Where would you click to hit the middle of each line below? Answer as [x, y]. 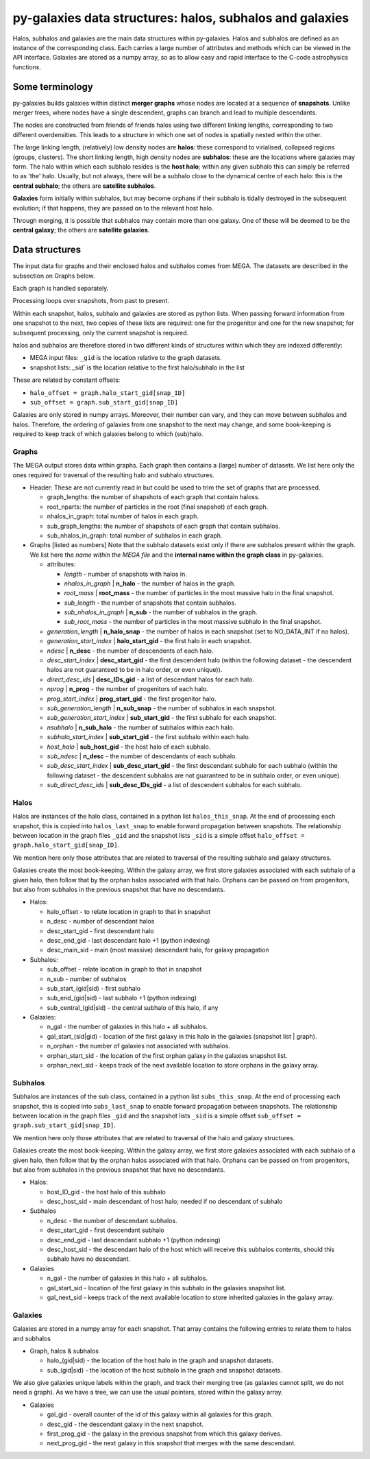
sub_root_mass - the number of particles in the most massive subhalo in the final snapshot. [193, 622]
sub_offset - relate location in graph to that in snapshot [124, 969]
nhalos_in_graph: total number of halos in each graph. [123, 516]
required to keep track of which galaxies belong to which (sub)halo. [108, 434]
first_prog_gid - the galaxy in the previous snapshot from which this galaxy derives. [164, 1434]
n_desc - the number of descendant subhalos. [112, 1220]
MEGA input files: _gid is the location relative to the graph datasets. [126, 358]
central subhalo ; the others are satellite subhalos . [84, 186]
